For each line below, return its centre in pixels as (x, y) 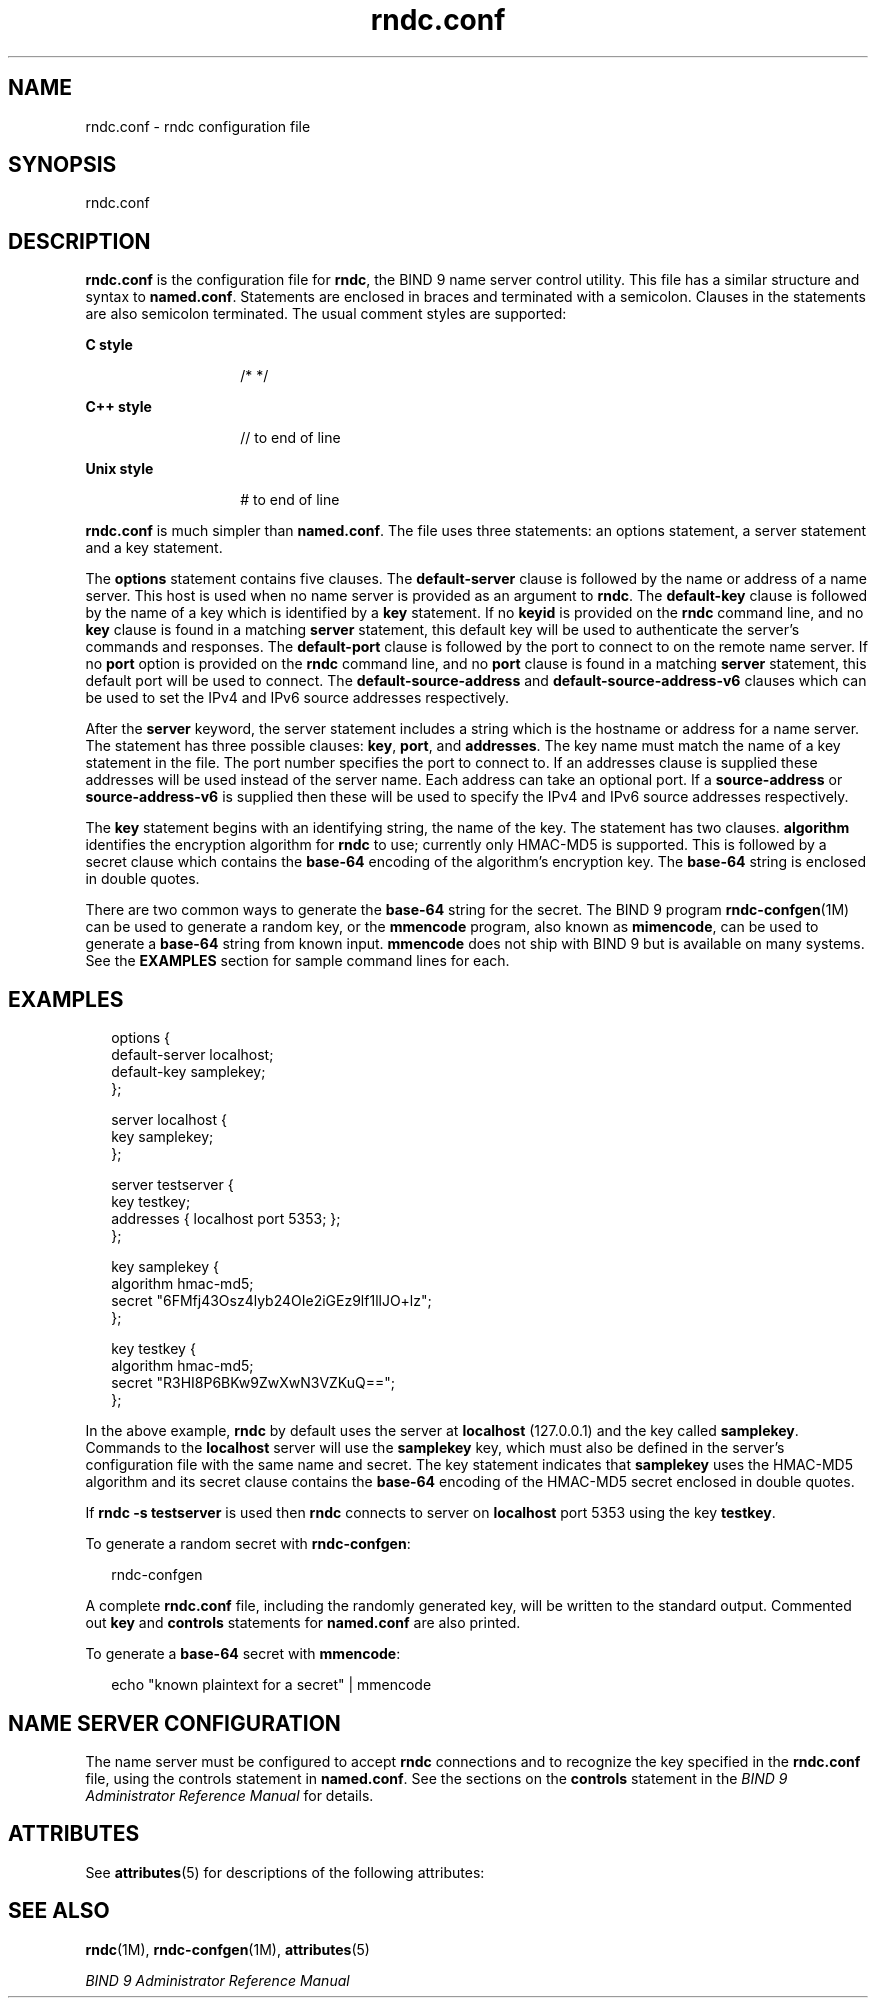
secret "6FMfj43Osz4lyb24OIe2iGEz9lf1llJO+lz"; (271, 1301)
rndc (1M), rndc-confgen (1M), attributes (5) (227, 1949)
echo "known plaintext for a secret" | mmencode (271, 1685)
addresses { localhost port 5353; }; (226, 1219)
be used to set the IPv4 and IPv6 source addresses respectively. (297, 698)
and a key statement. (154, 548)
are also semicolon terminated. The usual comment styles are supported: (326, 314)
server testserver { (172, 1185)
